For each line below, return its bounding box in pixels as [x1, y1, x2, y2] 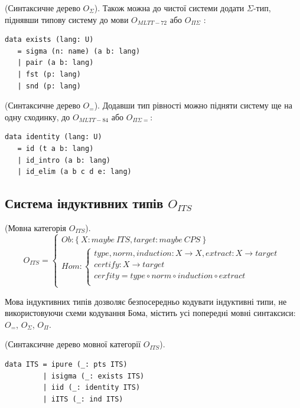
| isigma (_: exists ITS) [43, 371, 145, 380]
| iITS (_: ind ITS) [43, 394, 123, 403]
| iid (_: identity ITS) [43, 383, 141, 392]
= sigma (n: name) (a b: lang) [17, 47, 141, 55]
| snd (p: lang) [17, 81, 81, 90]
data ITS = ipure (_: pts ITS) [5, 360, 128, 369]
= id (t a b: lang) [17, 144, 94, 153]
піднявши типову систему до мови [5, 13, 129, 25]
